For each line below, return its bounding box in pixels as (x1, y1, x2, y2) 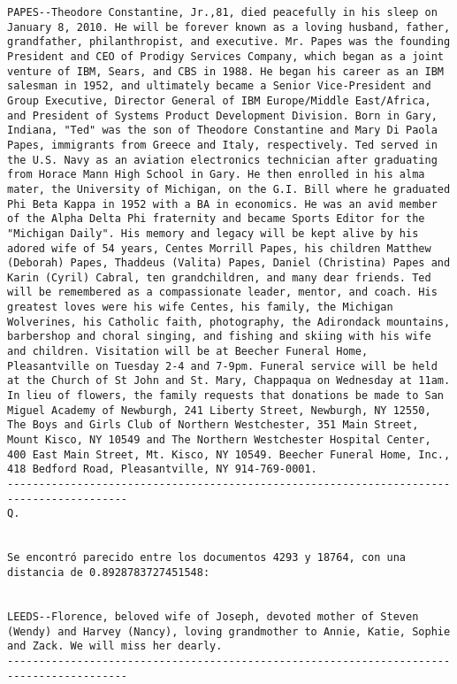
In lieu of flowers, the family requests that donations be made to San (7, 389, 444, 403)
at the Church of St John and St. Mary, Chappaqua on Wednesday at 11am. (7, 374, 451, 388)
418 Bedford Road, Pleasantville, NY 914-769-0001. (7, 463, 317, 476)
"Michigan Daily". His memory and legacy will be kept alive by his (7, 227, 419, 240)
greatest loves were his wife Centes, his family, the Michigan (7, 301, 393, 314)
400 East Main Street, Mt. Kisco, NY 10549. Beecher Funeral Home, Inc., (7, 448, 451, 461)
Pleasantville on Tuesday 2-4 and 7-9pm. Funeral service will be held (7, 359, 438, 373)
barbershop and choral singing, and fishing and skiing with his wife (7, 330, 431, 343)
